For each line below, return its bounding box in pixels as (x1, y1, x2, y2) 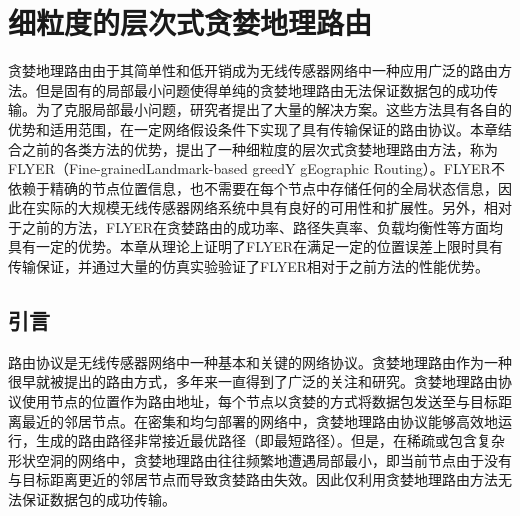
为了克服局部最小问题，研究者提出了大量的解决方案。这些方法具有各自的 (35, 99, 512, 120)
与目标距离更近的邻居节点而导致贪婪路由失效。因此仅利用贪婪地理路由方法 (8, 469, 498, 490)
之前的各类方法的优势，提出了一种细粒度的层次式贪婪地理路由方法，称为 (21, 138, 498, 159)
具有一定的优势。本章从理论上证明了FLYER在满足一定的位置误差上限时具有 (8, 236, 504, 257)
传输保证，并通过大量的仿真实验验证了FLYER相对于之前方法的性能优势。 (8, 256, 490, 277)
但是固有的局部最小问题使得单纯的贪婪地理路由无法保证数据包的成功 (35, 79, 484, 100)
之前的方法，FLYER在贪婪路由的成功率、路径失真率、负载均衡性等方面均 (21, 216, 504, 237)
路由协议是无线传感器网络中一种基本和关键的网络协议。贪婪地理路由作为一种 (8, 351, 512, 372)
